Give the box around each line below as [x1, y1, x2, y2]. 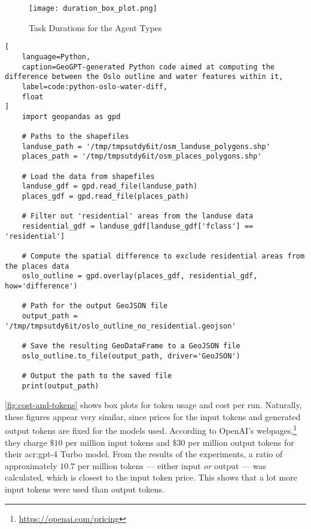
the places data [5, 262, 69, 270]
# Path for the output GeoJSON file [22, 302, 168, 311]
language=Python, [22, 52, 91, 61]
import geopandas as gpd [22, 112, 121, 121]
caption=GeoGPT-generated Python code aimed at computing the [22, 62, 275, 71]
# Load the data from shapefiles [22, 172, 155, 181]
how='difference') [5, 282, 78, 290]
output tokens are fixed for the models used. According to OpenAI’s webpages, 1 [5, 422, 297, 437]
